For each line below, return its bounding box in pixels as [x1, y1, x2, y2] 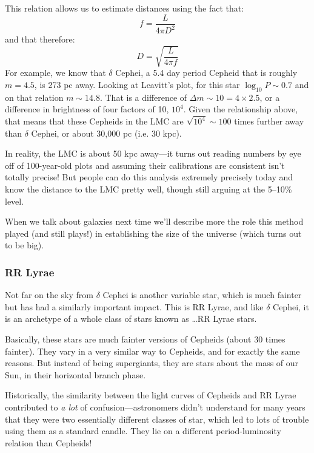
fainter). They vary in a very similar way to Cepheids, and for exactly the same [5, 344, 300, 357]
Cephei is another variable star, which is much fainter [102, 288, 302, 301]
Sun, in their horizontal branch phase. [5, 368, 146, 381]
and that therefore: [5, 33, 75, 45]
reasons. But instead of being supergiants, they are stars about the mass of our [5, 356, 299, 369]
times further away [234, 115, 304, 127]
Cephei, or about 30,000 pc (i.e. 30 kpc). [31, 126, 182, 139]
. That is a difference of [99, 90, 187, 103]
